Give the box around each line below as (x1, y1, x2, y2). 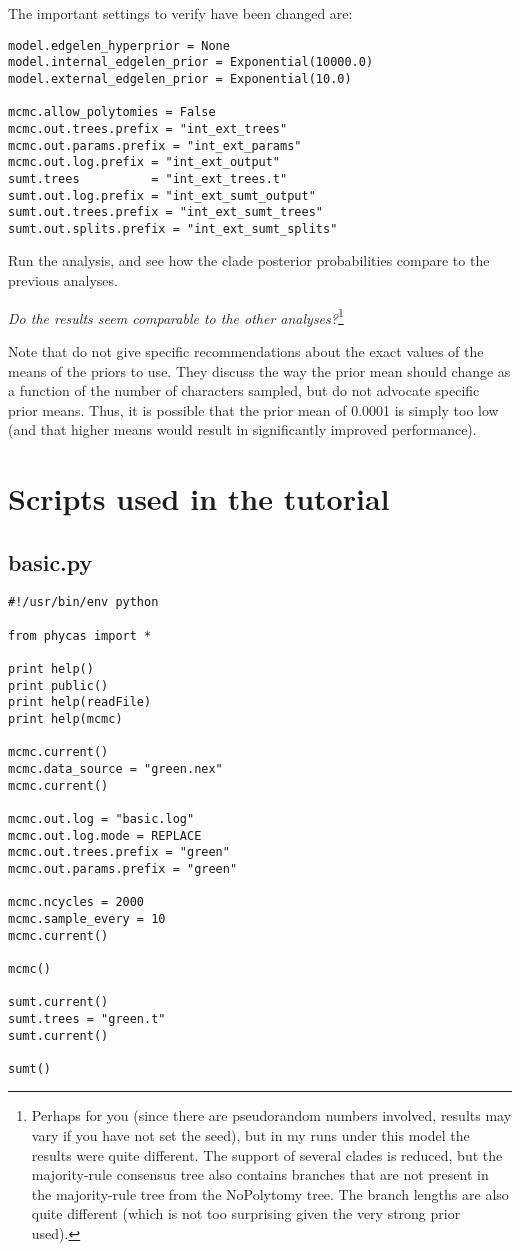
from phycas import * (8, 628, 152, 643)
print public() (8, 678, 109, 693)
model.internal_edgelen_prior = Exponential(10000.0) (8, 55, 374, 70)
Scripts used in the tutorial (8, 478, 390, 519)
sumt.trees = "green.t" (8, 1011, 166, 1026)
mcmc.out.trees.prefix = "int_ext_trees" (8, 121, 288, 136)
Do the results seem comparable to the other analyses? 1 (8, 304, 344, 328)
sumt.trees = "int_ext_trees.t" (8, 171, 288, 186)
